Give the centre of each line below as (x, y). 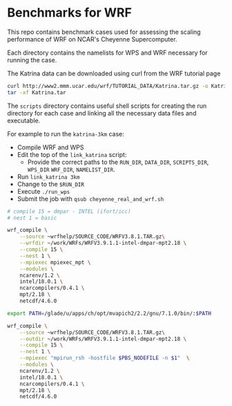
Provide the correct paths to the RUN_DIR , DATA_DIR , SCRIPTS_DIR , (118, 162)
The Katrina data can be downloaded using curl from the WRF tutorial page (114, 73)
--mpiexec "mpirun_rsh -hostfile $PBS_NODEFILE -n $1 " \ (105, 358)
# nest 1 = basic (32, 218)
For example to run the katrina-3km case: (66, 133)
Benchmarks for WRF (70, 13)
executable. (24, 120)
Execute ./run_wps (43, 191)
